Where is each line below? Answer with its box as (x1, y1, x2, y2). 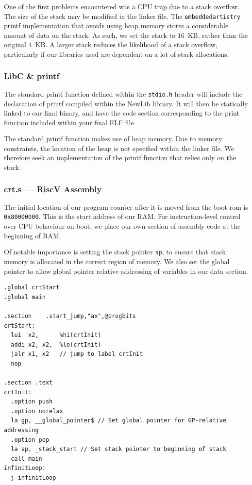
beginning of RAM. (4, 230, 61, 240)
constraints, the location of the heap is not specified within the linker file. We (4, 143, 235, 153)
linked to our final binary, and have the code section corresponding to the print (4, 108, 239, 118)
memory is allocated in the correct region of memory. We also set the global (4, 256, 230, 266)
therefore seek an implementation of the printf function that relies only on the (4, 152, 236, 163)
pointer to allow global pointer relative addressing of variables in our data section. (4, 266, 248, 276)
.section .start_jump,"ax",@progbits (4, 312, 136, 319)
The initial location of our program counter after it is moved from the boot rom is (4, 201, 248, 212)
